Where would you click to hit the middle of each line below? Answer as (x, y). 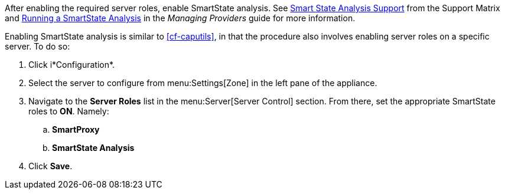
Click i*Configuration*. (72, 65)
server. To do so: (38, 46)
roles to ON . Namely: (69, 111)
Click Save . (50, 166)
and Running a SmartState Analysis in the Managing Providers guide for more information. (180, 18)
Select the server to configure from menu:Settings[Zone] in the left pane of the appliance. (203, 83)
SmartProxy (76, 129)
